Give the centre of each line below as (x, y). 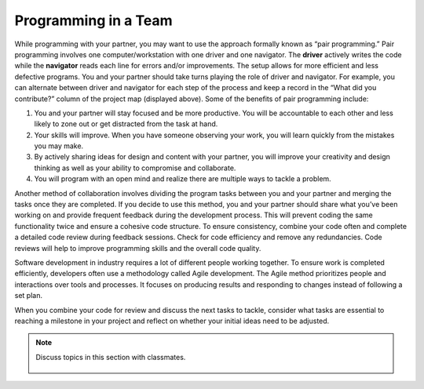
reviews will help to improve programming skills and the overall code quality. (138, 248)
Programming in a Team (93, 20)
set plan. (29, 296)
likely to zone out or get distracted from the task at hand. (126, 124)
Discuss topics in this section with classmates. (111, 357)
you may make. (59, 146)
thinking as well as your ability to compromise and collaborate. (135, 168)
